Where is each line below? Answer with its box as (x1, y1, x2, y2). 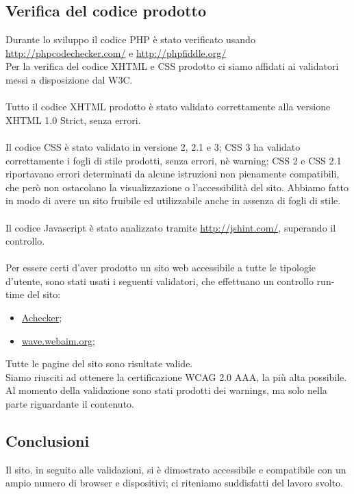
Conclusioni (5, 430, 90, 452)
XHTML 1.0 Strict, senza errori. (5, 112, 141, 127)
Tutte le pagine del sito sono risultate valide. (5, 356, 193, 371)
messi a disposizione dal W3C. (5, 72, 133, 86)
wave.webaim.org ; (21, 333, 95, 347)
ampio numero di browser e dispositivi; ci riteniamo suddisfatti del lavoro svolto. (5, 476, 344, 490)
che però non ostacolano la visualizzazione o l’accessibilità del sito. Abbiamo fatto (5, 180, 349, 194)
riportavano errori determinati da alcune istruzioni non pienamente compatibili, (5, 166, 340, 181)
